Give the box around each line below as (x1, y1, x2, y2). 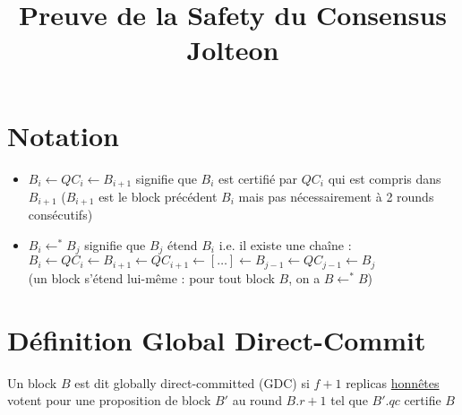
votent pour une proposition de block (7, 391, 211, 410)
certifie (404, 391, 441, 410)
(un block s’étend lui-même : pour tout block (28, 268, 275, 287)
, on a (288, 268, 321, 287)
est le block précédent (98, 186, 218, 205)
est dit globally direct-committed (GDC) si (74, 373, 310, 392)
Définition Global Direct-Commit (7, 321, 426, 358)
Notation (7, 117, 119, 153)
